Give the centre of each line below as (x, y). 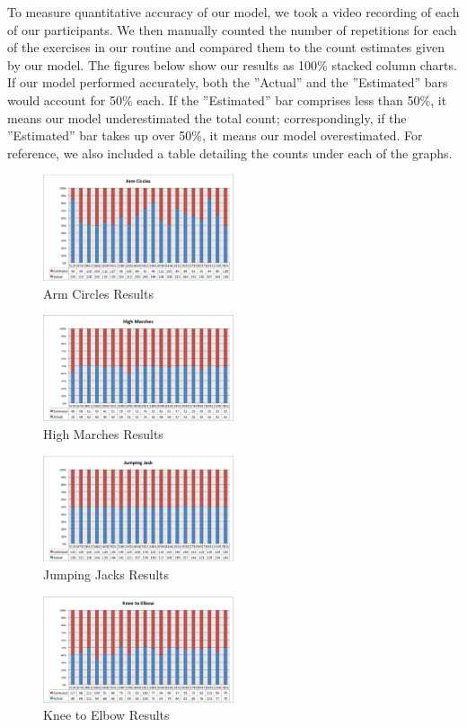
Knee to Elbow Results (106, 715)
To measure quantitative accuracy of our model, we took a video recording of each (233, 12)
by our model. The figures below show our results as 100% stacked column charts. (232, 64)
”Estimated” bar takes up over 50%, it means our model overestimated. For (215, 135)
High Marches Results (103, 433)
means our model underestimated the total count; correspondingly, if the (207, 117)
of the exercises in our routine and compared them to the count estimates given (226, 47)
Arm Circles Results (98, 293)
